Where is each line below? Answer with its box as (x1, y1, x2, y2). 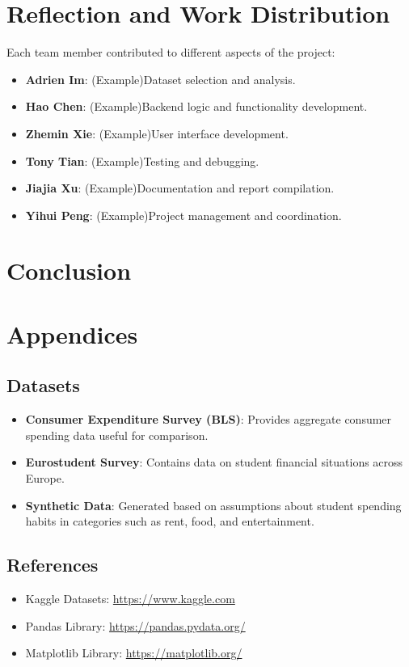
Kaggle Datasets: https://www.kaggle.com (25, 590, 235, 606)
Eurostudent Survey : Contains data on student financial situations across (25, 454, 403, 471)
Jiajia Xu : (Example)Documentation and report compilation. (25, 179, 335, 196)
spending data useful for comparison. (25, 426, 209, 443)
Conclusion (6, 254, 132, 287)
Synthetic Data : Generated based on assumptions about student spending (25, 496, 402, 513)
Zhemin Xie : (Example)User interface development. (25, 125, 289, 141)
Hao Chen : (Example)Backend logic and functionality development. (25, 98, 368, 115)
